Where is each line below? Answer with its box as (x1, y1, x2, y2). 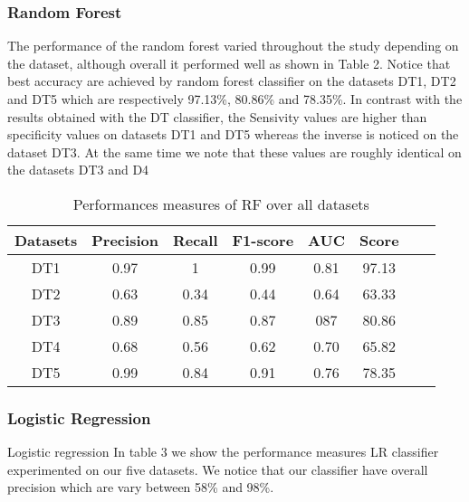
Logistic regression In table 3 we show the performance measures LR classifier (7, 442, 439, 461)
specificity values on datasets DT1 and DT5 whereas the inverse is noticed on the (7, 125, 459, 144)
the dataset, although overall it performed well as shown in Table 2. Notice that (7, 53, 451, 72)
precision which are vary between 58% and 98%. (7, 478, 274, 497)
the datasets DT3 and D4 (7, 160, 149, 179)
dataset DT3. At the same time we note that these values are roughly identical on (7, 142, 462, 161)
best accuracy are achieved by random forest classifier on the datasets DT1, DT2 (7, 71, 456, 90)
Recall (172, 229, 218, 251)
